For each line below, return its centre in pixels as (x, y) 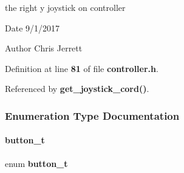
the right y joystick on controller (65, 7)
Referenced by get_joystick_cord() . (77, 89)
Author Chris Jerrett (44, 48)
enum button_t (36, 163)
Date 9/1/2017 (32, 28)
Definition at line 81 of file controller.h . (82, 68)
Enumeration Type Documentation (92, 115)
